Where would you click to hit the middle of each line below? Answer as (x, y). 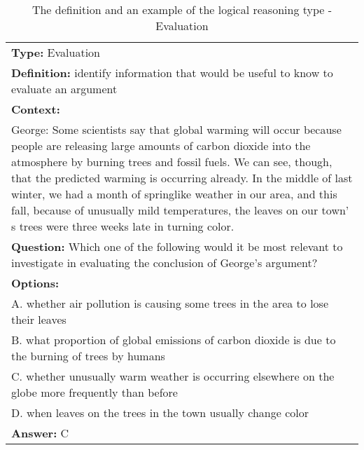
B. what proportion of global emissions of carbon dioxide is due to (174, 340)
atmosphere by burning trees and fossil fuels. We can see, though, (172, 162)
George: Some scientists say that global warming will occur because (176, 129)
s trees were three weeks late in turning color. (123, 226)
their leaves (39, 319)
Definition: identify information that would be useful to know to (172, 73)
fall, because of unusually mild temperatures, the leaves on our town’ (180, 210)
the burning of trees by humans (88, 356)
